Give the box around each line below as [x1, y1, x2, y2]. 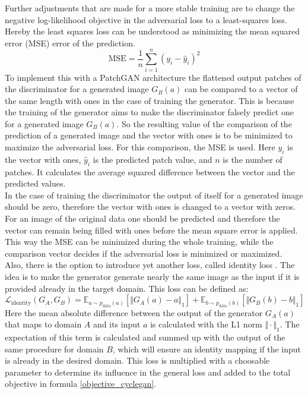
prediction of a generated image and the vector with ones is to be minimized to [5, 129, 293, 141]
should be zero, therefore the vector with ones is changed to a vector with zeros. [5, 200, 296, 213]
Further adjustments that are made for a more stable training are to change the [5, 2, 295, 14]
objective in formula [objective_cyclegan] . [5, 377, 157, 390]
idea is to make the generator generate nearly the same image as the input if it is [5, 270, 300, 282]
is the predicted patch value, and [93, 153, 212, 165]
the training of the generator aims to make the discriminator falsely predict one [5, 106, 294, 118]
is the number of [223, 153, 282, 165]
